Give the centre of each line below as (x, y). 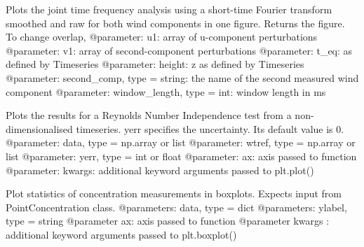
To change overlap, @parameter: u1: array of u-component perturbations (162, 37)
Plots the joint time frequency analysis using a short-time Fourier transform (169, 9)
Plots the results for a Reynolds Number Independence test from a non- (160, 115)
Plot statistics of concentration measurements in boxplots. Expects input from (174, 193)
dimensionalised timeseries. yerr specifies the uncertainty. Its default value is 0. (175, 128)
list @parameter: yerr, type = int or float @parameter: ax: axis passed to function (181, 156)
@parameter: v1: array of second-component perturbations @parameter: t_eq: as (179, 50)
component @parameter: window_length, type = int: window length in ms (166, 91)
